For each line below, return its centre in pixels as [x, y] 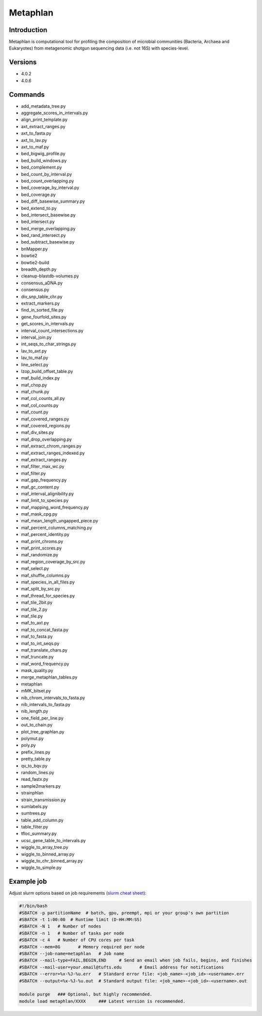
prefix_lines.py [36, 752]
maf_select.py [35, 568]
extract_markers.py [41, 303]
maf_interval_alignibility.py [48, 494]
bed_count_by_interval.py [47, 174]
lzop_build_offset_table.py [47, 371]
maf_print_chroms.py [42, 541]
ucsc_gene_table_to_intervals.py [53, 840]
